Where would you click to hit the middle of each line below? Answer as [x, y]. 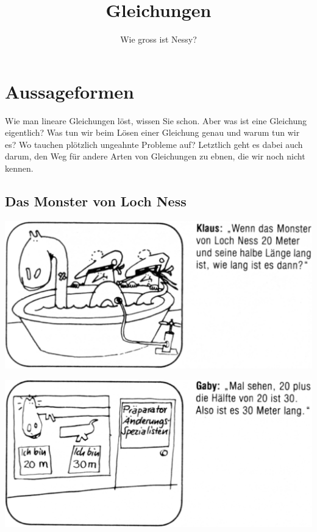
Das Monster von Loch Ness [96, 201]
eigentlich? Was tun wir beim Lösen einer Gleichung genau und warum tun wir [152, 132]
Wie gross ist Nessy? [158, 39]
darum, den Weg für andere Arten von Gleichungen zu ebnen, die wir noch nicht [155, 156]
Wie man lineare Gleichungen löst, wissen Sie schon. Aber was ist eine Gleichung [156, 120]
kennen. [19, 168]
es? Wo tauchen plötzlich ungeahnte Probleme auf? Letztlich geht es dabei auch [154, 144]
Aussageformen [69, 91]
